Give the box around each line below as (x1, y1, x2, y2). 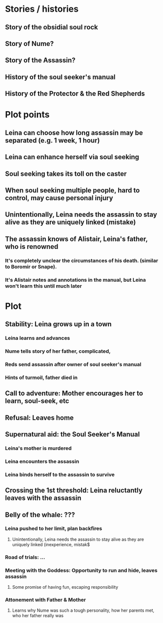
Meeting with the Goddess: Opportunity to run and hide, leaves (5, 567, 158, 574)
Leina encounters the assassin (5, 458, 80, 465)
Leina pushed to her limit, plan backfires (5, 525, 102, 532)
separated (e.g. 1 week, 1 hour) (5, 136, 100, 144)
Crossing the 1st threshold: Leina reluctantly (5, 486, 143, 495)
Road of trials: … (5, 553, 45, 560)
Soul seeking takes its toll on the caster (5, 169, 127, 178)
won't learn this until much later (5, 283, 82, 289)
